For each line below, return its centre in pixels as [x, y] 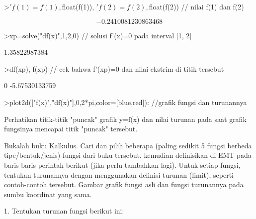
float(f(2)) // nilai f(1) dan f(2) [196, 6]
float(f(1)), [78, 6]
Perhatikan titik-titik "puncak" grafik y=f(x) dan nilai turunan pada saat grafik [125, 119]
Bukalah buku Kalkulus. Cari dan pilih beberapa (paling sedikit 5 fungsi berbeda [128, 145]
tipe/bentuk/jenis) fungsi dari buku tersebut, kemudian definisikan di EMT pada [128, 155]
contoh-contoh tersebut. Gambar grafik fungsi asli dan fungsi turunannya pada [124, 184]
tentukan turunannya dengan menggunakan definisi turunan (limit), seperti [119, 174]
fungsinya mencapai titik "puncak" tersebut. [71, 129]
